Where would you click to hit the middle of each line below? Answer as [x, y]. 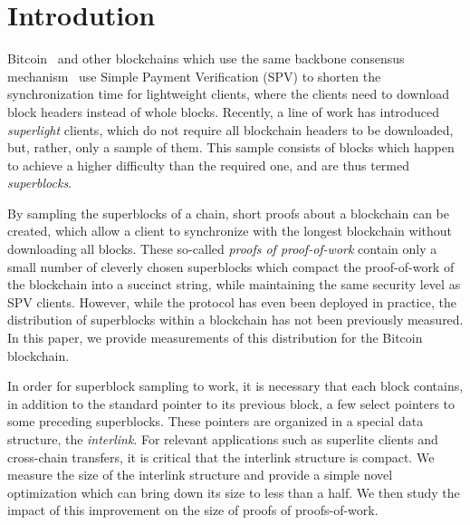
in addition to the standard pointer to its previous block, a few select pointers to [231, 403]
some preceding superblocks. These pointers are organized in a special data [216, 421]
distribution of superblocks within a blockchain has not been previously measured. [235, 320]
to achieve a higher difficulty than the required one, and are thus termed [208, 165]
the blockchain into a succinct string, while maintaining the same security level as [234, 284]
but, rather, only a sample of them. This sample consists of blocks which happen [231, 147]
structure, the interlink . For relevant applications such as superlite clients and [223, 439]
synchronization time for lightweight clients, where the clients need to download [228, 94]
